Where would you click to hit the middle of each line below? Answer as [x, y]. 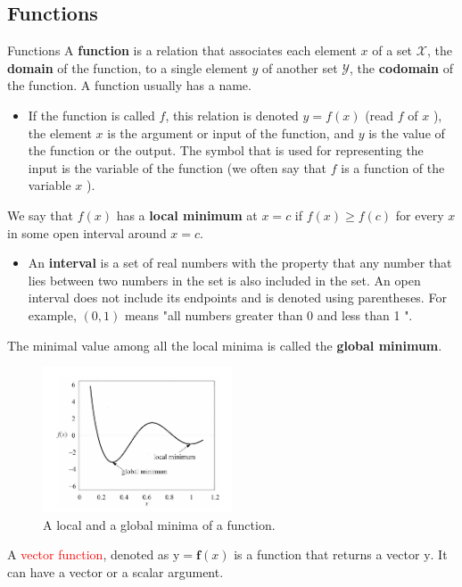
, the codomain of [401, 67]
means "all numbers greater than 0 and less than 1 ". [268, 314]
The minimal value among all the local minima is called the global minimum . [225, 345]
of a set [392, 50]
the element [60, 132]
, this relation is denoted [232, 115]
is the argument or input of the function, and [231, 132]
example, [52, 314]
